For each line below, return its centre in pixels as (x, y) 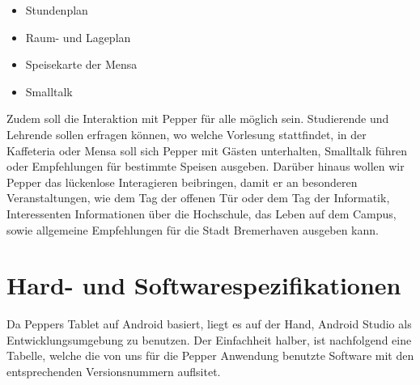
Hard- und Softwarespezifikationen (204, 285)
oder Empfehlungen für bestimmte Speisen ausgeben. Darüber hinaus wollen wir (206, 166)
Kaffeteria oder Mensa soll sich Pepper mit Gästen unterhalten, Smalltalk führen (207, 150)
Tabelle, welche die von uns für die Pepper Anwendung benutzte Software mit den (210, 355)
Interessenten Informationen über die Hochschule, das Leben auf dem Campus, (202, 213)
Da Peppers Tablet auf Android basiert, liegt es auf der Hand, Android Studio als (209, 324)
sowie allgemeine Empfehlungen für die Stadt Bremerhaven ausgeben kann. (193, 229)
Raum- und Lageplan (78, 37)
